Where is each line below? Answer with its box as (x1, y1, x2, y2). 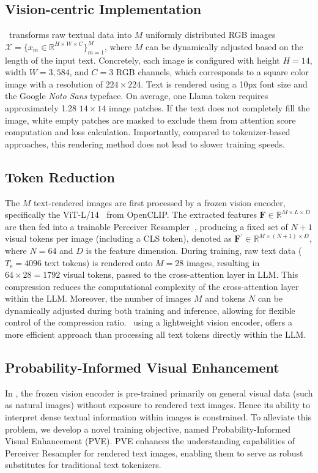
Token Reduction (5, 167, 115, 186)
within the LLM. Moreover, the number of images (5, 292, 191, 305)
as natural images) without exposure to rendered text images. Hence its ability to (5, 398, 311, 411)
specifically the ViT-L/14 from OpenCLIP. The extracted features (5, 208, 257, 221)
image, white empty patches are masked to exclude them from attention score (5, 113, 296, 126)
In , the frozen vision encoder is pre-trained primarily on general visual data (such (5, 386, 313, 399)
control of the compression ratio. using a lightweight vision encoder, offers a (5, 316, 292, 329)
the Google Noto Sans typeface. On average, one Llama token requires (5, 89, 268, 102)
